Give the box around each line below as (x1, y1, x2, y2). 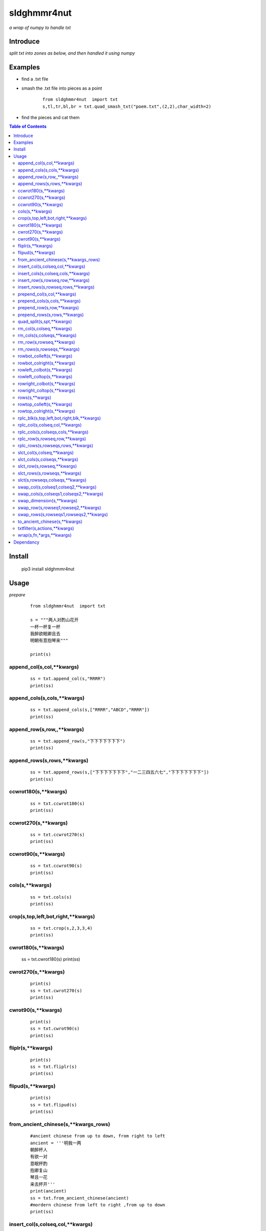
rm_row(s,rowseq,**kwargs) (18, 339, 75, 345)
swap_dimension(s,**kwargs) (18, 498, 78, 504)
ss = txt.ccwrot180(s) (30, 801, 85, 806)
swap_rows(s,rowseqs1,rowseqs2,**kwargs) (18, 512, 108, 518)
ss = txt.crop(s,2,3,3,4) (30, 925, 93, 931)
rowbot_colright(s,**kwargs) (18, 360, 76, 366)
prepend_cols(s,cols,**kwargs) (18, 298, 81, 304)
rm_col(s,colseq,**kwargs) (18, 325, 72, 331)
